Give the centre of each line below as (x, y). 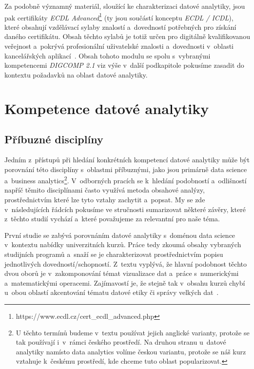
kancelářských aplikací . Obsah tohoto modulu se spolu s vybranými (107, 55)
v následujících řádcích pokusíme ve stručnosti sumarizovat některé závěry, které (125, 209)
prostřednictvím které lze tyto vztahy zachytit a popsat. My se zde (105, 200)
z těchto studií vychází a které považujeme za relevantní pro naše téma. (112, 219)
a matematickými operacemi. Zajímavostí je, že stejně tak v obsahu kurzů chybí (125, 282)
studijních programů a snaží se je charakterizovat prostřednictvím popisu (114, 254)
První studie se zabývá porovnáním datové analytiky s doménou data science (120, 235)
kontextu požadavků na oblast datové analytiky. (76, 74)
